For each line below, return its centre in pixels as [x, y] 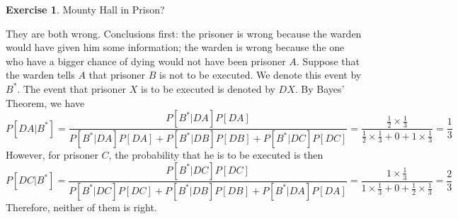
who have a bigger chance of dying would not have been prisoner [146, 61]
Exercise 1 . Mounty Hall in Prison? [85, 9]
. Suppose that [328, 61]
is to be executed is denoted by [208, 88]
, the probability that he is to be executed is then [216, 155]
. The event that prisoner [72, 88]
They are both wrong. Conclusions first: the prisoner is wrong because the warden [184, 33]
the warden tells [40, 75]
